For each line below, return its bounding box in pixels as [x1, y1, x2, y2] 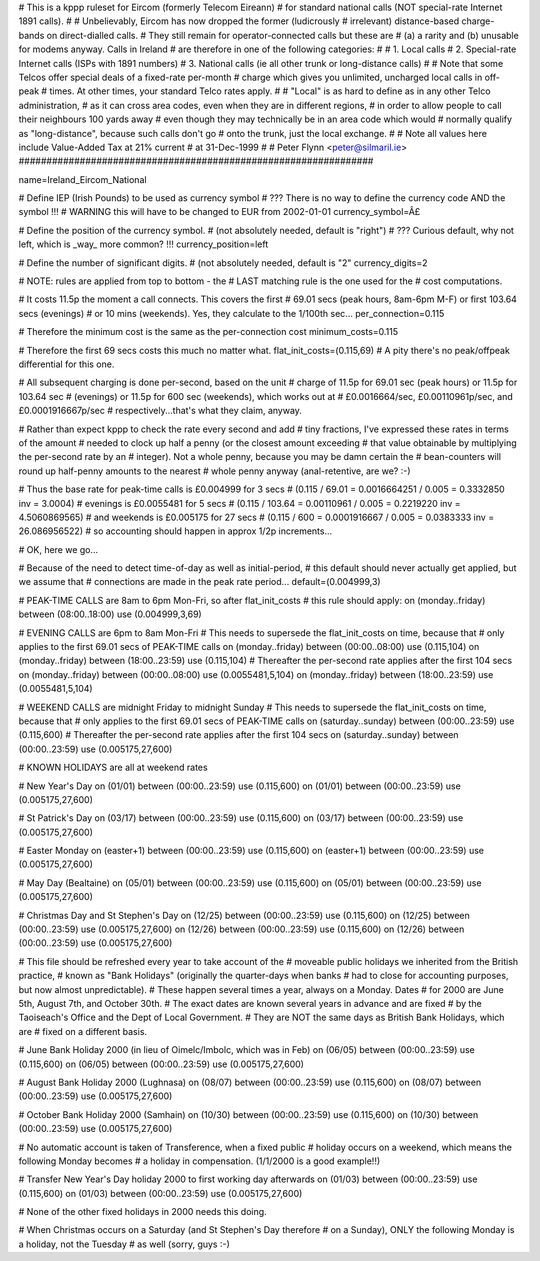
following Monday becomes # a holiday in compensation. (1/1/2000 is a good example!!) [18, 1155, 381, 1167]
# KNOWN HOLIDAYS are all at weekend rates [18, 761, 209, 774]
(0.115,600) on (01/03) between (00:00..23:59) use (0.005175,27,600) [18, 1187, 303, 1199]
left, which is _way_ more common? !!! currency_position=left [18, 238, 269, 250]
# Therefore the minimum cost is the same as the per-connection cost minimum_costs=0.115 [18, 326, 399, 338]
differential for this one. [18, 358, 115, 370]
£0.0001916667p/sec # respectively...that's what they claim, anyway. [18, 405, 302, 417]
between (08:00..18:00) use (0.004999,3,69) [18, 608, 202, 620]
